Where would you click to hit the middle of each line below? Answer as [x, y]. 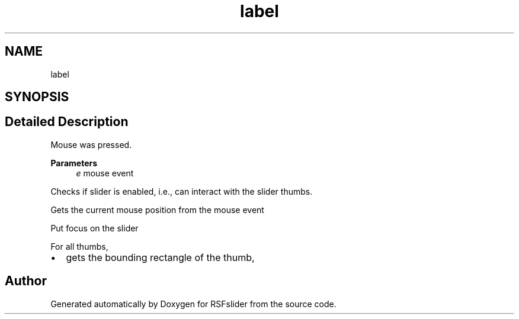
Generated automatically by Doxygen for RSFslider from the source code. [193, 304]
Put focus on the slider [94, 228]
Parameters [74, 163]
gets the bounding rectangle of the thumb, [160, 257]
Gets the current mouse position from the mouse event [157, 210]
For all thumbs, [79, 246]
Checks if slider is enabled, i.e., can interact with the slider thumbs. [182, 191]
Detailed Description [67, 122]
